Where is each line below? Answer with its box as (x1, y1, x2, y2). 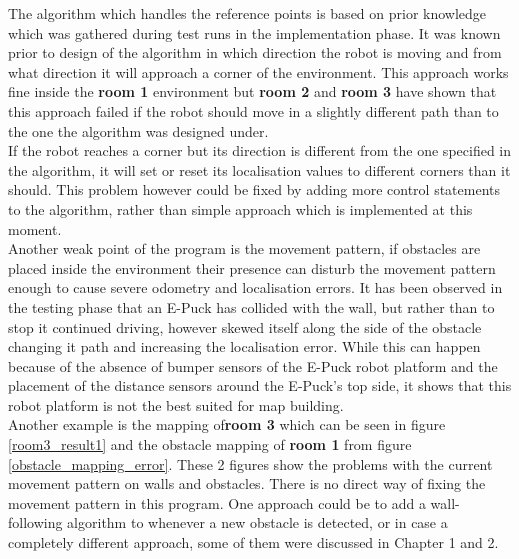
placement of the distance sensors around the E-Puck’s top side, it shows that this (8, 375, 512, 396)
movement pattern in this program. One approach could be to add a (8, 492, 426, 513)
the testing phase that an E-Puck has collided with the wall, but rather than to (8, 296, 495, 317)
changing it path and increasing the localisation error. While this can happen (8, 336, 481, 357)
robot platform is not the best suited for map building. (8, 394, 344, 415)
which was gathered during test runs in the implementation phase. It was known (8, 22, 501, 43)
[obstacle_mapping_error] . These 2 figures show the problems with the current (8, 453, 493, 474)
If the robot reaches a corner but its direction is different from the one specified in (8, 140, 512, 161)
